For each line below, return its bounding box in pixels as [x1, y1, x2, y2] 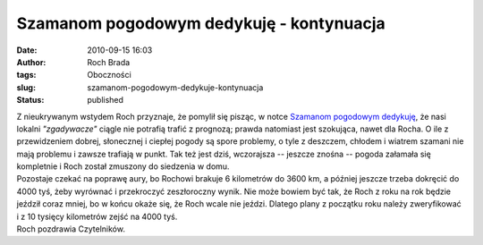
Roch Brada [87, 56, 131, 67]
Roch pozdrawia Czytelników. [16, 224, 125, 234]
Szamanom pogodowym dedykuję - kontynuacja [16, 13, 386, 33]
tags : [16, 70, 37, 80]
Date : [16, 45, 38, 55]
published [87, 95, 124, 106]
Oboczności [87, 70, 131, 80]
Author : [16, 56, 47, 67]
